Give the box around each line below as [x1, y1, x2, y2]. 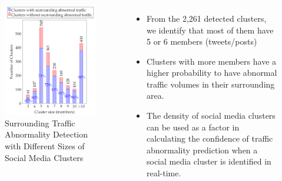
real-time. [146, 167, 181, 179]
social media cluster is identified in [146, 155, 271, 167]
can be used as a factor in [146, 120, 240, 133]
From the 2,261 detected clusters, [146, 12, 267, 24]
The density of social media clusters [146, 109, 276, 122]
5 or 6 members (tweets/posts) [146, 35, 257, 48]
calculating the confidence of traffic [146, 132, 273, 145]
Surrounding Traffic [5, 116, 75, 129]
